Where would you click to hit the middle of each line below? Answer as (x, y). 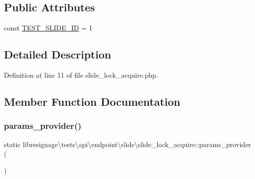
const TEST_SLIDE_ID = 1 (48, 28)
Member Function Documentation (92, 101)
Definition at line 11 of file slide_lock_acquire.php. (81, 75)
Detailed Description (58, 54)
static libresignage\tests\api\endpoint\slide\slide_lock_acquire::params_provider (127, 144)
